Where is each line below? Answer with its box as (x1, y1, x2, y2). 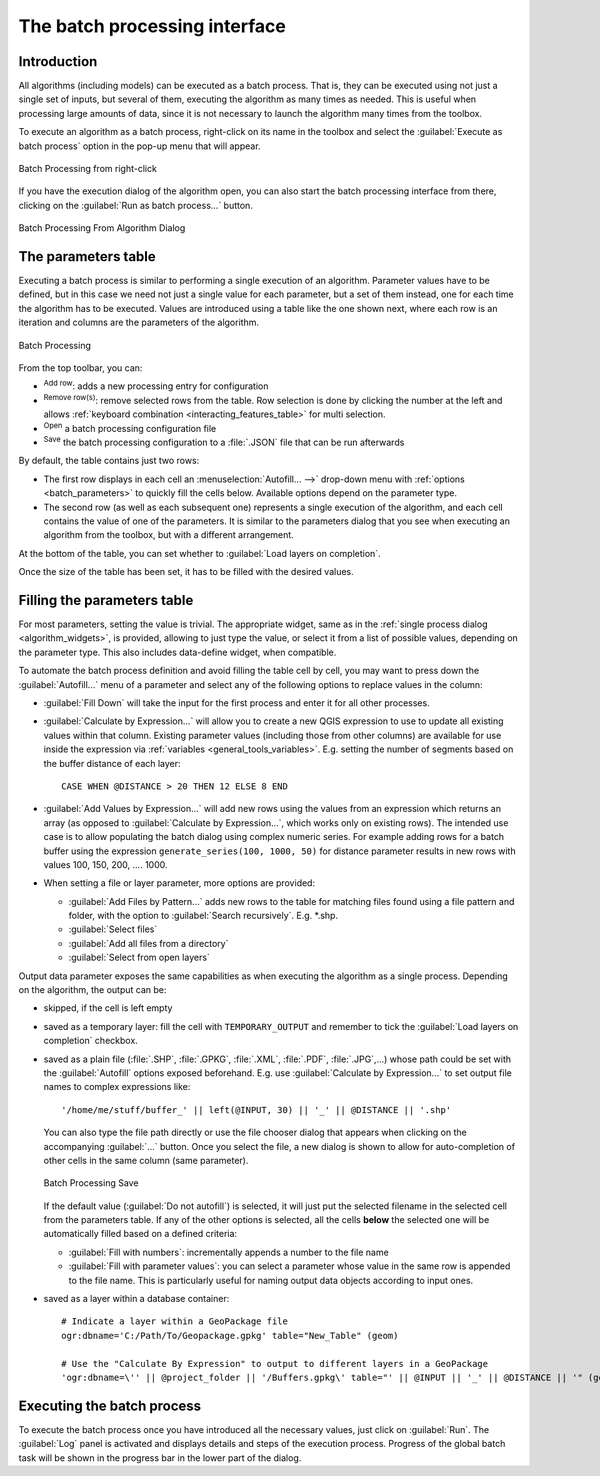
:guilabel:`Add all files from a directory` (68, 937, 229, 949)
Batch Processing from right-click (18, 163, 157, 175)
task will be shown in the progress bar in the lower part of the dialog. (18, 1451, 302, 1464)
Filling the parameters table (18, 591, 194, 609)
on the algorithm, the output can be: (18, 984, 167, 996)
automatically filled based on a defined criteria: (43, 1228, 238, 1240)
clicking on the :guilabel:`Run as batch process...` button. (18, 199, 254, 211)
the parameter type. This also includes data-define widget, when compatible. (18, 646, 337, 658)
